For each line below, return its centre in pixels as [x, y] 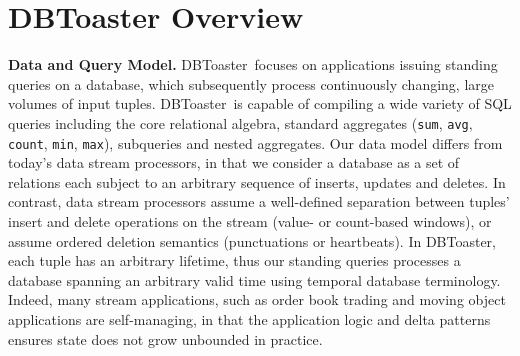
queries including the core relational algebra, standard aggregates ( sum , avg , [240, 122]
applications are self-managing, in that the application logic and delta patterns [249, 318]
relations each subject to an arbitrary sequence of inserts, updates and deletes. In [257, 181]
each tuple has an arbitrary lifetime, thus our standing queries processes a [234, 260]
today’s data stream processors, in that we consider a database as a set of [234, 162]
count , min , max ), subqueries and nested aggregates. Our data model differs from [255, 142]
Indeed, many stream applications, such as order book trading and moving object [257, 299]
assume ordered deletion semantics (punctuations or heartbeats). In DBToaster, [252, 240]
